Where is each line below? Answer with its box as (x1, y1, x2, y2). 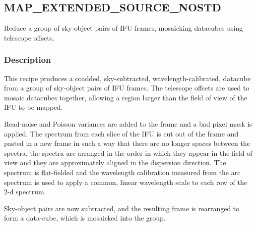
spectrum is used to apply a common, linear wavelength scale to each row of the (4, 177, 247, 187)
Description (4, 53, 51, 66)
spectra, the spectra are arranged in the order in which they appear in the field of (4, 147, 253, 158)
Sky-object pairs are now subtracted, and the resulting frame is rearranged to (4, 203, 240, 213)
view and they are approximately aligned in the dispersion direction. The (4, 157, 226, 168)
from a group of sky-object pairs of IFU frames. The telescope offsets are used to (4, 83, 250, 93)
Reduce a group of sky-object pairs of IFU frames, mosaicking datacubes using (4, 23, 243, 33)
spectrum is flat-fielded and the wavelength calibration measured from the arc (4, 167, 241, 177)
